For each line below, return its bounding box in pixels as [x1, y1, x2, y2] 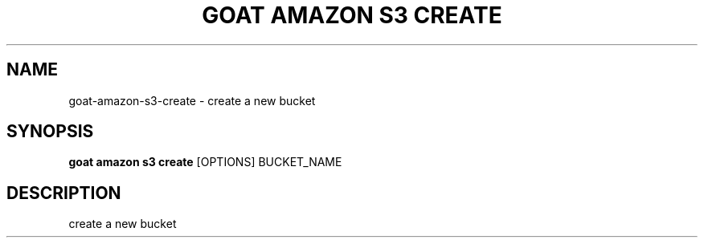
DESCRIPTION [6, 182, 121, 203]
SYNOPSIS [6, 121, 94, 142]
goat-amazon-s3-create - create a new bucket [68, 93, 316, 108]
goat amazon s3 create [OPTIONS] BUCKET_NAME [68, 155, 342, 169]
